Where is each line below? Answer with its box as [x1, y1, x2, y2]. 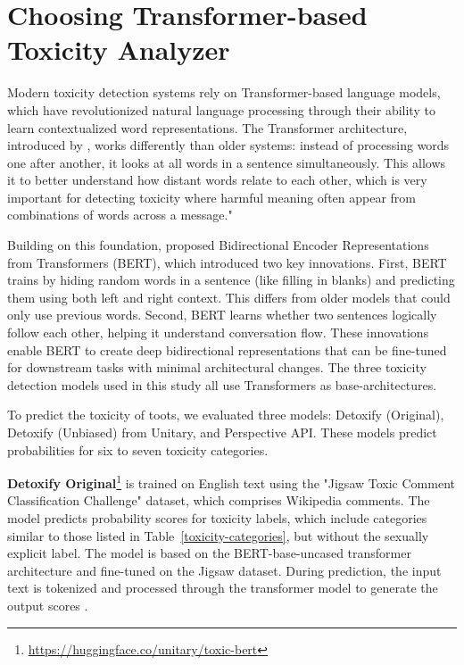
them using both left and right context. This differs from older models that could [7, 287, 451, 306]
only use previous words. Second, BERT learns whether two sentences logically [7, 305, 437, 324]
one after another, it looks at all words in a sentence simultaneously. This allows [7, 153, 446, 171]
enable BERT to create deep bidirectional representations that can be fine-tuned [7, 340, 447, 359]
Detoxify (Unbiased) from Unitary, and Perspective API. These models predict [7, 423, 437, 441]
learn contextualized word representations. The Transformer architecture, [7, 118, 408, 137]
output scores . [7, 596, 88, 614]
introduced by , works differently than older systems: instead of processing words [7, 136, 450, 154]
